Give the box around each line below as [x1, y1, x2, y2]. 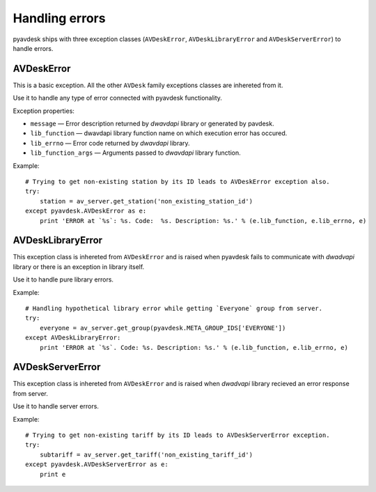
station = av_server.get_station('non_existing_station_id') [39, 197, 253, 205]
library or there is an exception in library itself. [13, 262, 145, 271]
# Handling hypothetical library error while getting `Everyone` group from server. [25, 305, 323, 312]
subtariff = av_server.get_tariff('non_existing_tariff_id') [39, 450, 253, 459]
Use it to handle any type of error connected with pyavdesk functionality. [13, 94, 223, 102]
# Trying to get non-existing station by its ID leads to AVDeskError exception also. [25, 178, 330, 185]
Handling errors [13, 10, 106, 26]
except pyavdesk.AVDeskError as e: [25, 207, 147, 215]
